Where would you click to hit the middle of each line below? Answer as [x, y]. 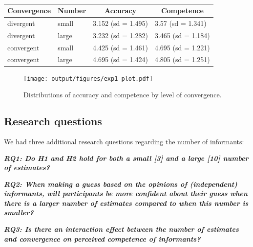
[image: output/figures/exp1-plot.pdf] [88, 79]
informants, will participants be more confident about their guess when [126, 193]
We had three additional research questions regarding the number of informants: [124, 141]
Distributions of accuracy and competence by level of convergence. [123, 95]
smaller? [19, 213]
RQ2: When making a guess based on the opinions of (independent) [121, 184]
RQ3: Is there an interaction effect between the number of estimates [121, 229]
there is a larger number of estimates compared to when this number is [126, 203]
